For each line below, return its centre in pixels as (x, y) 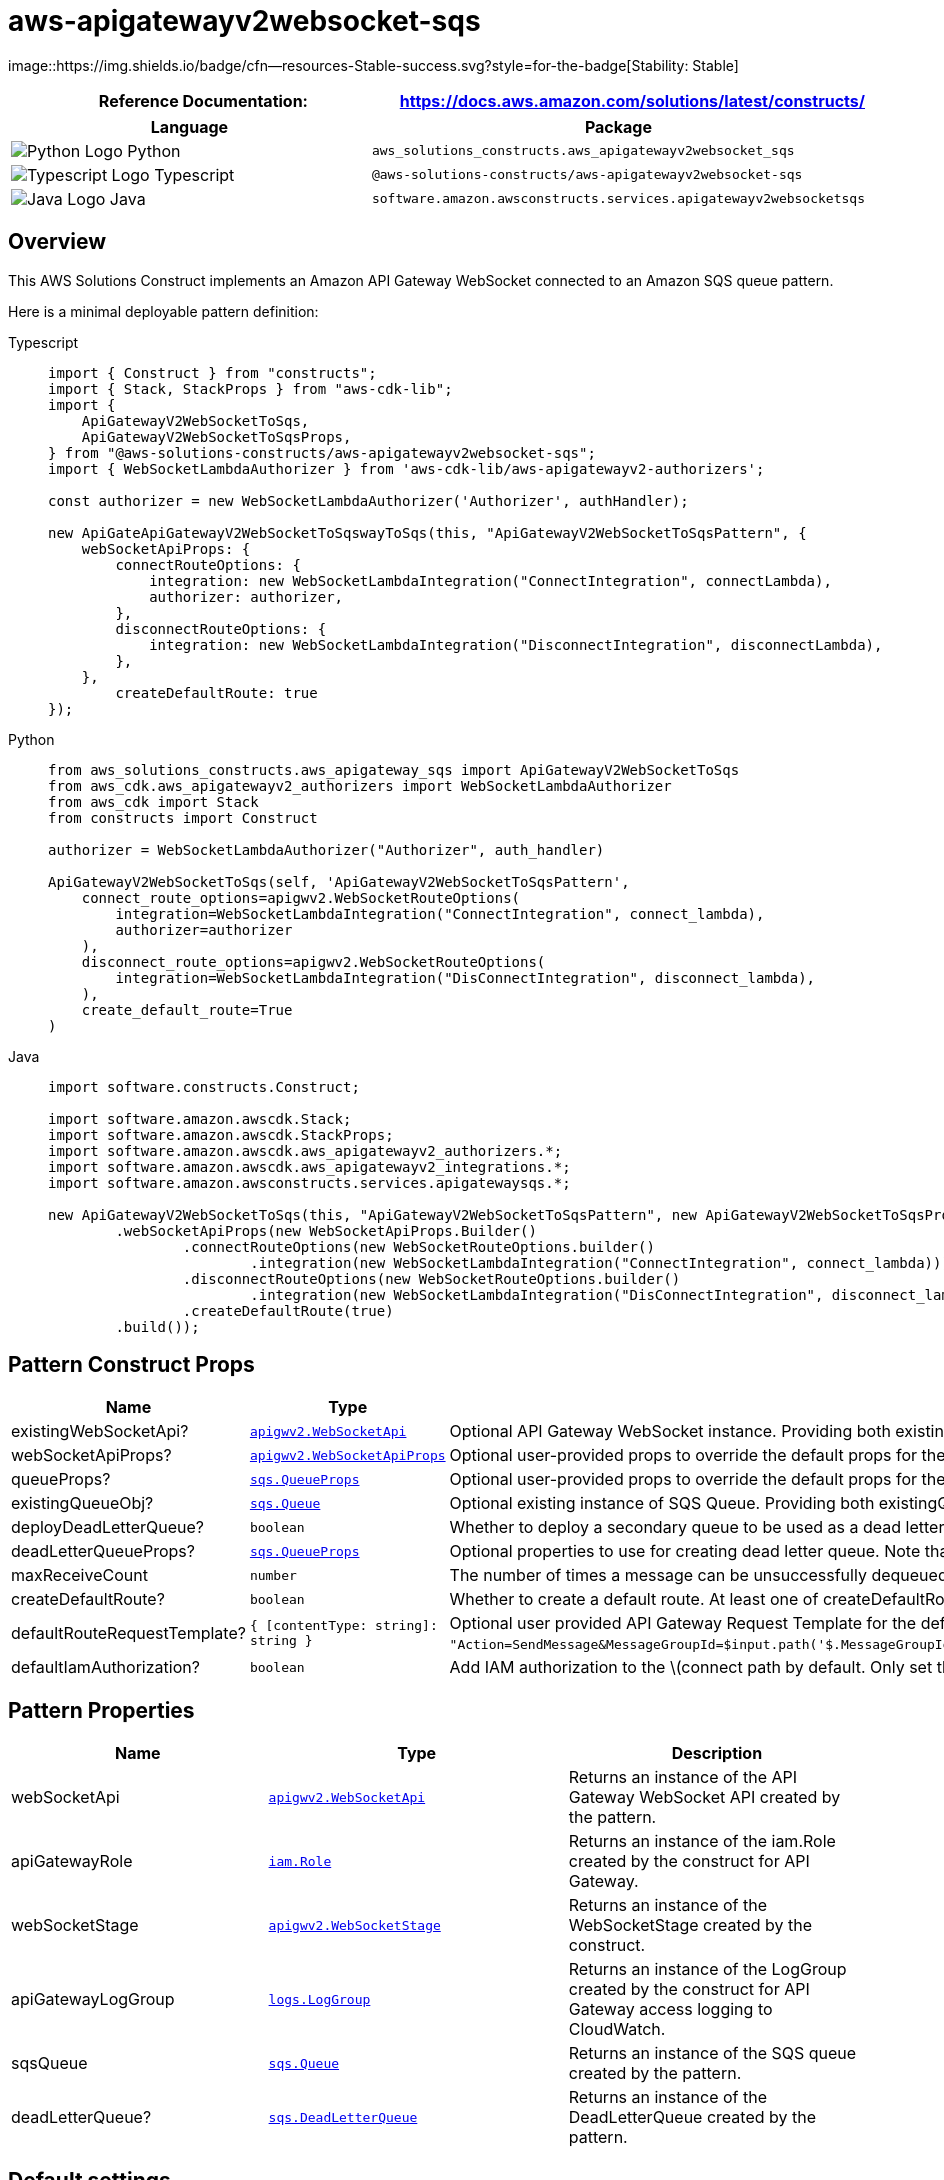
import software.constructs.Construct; (204, 1086)
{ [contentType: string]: (343, 1626)
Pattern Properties (101, 1710)
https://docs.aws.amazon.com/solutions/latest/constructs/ (632, 100)
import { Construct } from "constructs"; (212, 372)
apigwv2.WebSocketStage (354, 1925)
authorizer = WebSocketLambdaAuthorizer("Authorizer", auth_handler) (326, 849)
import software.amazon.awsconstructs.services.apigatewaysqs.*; (309, 1182)
